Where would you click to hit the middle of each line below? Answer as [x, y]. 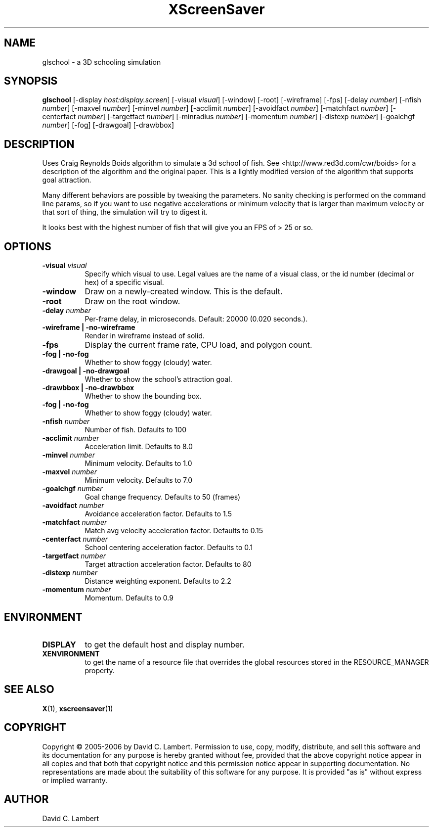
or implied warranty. [75, 780]
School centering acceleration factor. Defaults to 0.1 [169, 548]
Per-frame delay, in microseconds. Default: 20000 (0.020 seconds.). [196, 319]
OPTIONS [28, 246]
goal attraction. [67, 180]
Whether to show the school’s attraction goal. [158, 379]
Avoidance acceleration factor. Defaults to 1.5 [158, 514]
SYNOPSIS [31, 81]
